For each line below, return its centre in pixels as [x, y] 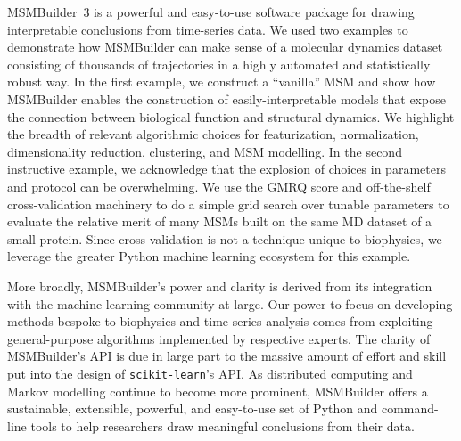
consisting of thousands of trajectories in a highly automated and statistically [219, 64]
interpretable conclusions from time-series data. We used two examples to [208, 29]
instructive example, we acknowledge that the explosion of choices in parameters [226, 169]
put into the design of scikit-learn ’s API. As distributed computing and [210, 373]
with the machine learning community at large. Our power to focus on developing [230, 303]
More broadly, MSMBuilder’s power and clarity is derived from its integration [220, 286]
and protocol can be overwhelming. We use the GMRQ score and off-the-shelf [219, 186]
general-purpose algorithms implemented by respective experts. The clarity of [219, 338]
